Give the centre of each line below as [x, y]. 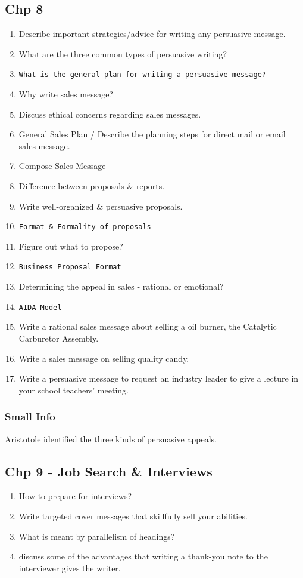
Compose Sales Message [62, 166]
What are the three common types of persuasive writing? [123, 53]
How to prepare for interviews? [75, 496]
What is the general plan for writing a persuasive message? [143, 75]
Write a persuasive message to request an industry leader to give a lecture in [159, 378]
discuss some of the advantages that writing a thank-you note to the [143, 556]
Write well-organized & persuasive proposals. [101, 206]
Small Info [30, 416]
